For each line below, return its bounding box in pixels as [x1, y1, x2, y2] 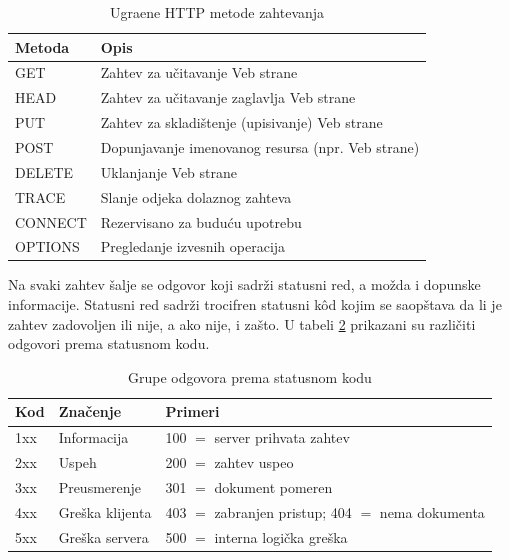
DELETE [15, 161, 74, 182]
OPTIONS [15, 236, 80, 257]
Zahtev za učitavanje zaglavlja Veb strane [100, 87, 356, 108]
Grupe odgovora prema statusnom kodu [128, 366, 372, 387]
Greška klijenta [58, 501, 152, 522]
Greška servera [58, 526, 149, 547]
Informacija [58, 427, 129, 448]
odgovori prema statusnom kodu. [8, 333, 210, 354]
